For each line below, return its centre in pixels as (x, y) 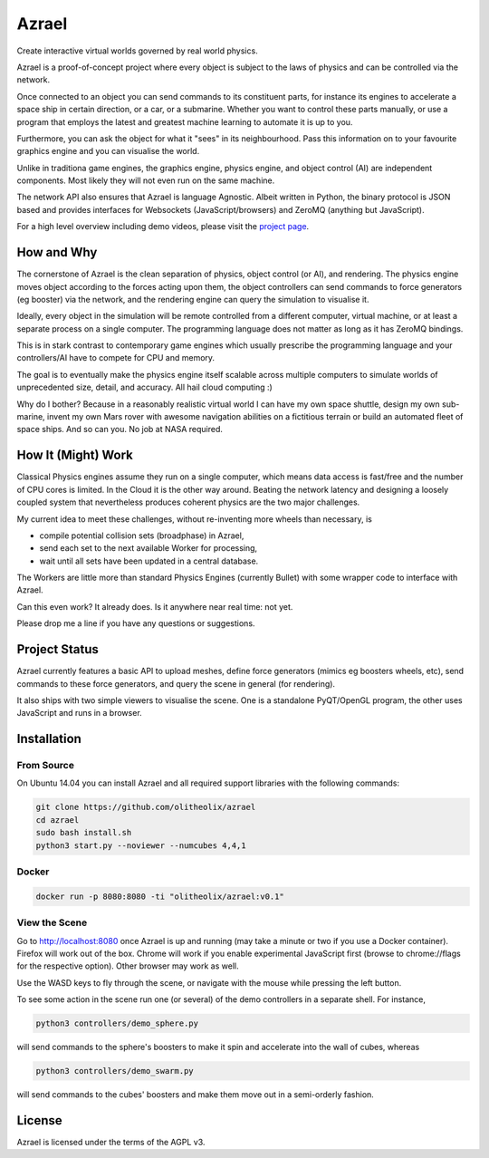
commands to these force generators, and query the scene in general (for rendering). (176, 683)
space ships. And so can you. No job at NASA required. (120, 429)
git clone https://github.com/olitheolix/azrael (146, 807)
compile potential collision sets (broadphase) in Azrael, (142, 536)
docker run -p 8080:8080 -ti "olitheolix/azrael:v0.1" (160, 896)
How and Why (57, 252)
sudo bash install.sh (84, 833)
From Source (45, 766)
